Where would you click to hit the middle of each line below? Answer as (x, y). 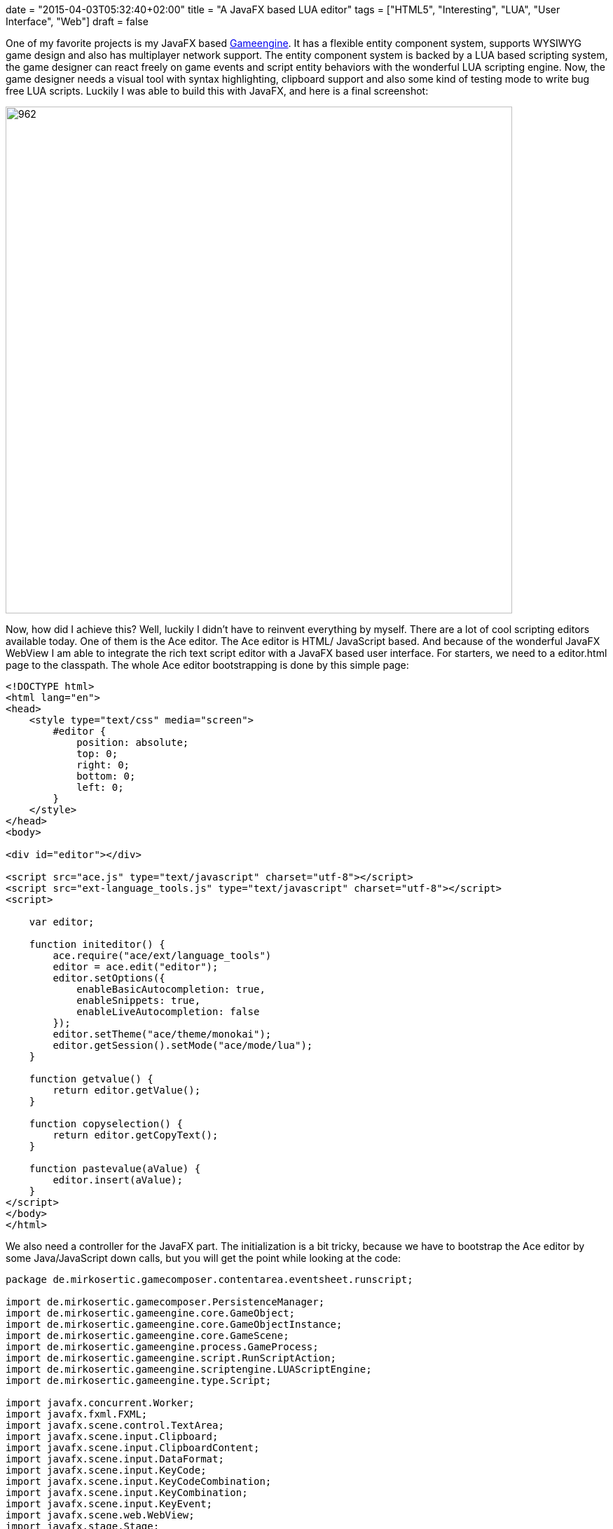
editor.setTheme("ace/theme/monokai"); (162, 1034)
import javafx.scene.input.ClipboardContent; (133, 1448)
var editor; (62, 922)
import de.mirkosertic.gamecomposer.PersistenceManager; (165, 1302)
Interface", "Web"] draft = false (77, 21)
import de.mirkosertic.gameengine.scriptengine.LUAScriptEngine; (189, 1369)
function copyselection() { (106, 1124)
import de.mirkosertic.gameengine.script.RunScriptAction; (171, 1358)
